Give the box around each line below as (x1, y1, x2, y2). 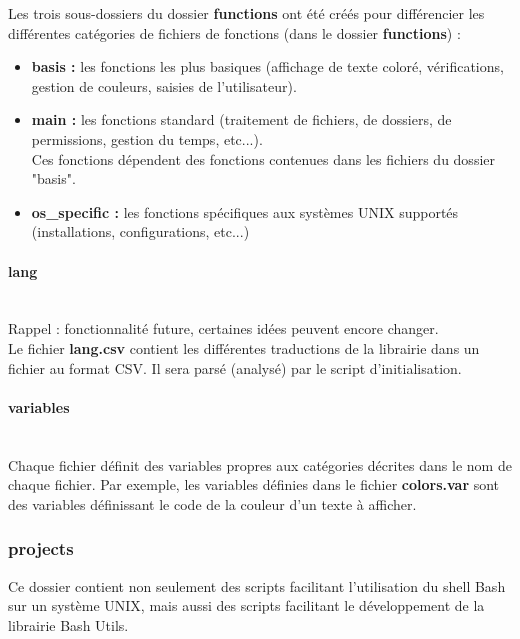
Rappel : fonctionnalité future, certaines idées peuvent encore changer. (8, 318, 439, 339)
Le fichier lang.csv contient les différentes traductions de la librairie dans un (8, 337, 480, 358)
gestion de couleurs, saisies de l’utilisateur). (31, 75, 297, 96)
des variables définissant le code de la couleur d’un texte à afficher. (8, 493, 417, 514)
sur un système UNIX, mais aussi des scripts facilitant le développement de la (8, 595, 485, 616)
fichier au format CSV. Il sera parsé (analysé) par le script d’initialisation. (8, 357, 462, 378)
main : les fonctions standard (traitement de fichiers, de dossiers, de (31, 109, 452, 130)
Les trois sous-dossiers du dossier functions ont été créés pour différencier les (8, 3, 485, 23)
